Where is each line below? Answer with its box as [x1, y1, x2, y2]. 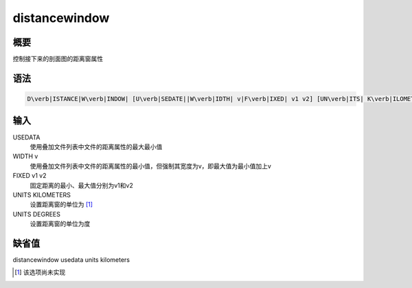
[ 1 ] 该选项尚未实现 [14, 268, 66, 276]
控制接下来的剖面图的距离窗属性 [12, 55, 103, 63]
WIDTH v [12, 152, 38, 161]
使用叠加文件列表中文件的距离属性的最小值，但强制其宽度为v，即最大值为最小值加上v [30, 162, 271, 170]
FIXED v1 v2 [12, 172, 47, 180]
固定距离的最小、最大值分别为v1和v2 [30, 181, 133, 189]
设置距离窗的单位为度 [30, 220, 91, 228]
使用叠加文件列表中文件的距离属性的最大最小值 [30, 142, 163, 151]
